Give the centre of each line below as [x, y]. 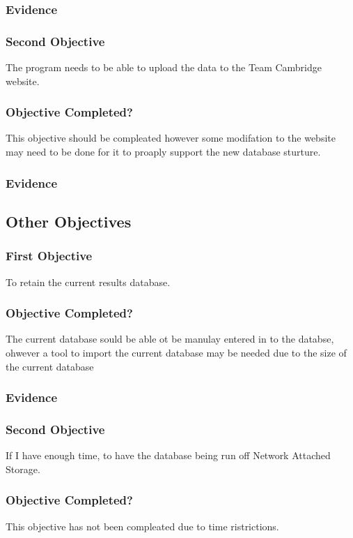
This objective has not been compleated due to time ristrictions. [142, 526]
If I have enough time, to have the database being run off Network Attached [168, 455]
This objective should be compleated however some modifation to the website [171, 138]
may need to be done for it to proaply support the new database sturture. [163, 152]
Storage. [23, 469]
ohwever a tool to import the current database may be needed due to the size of [176, 352]
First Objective [49, 256]
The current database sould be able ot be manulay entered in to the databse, [170, 339]
